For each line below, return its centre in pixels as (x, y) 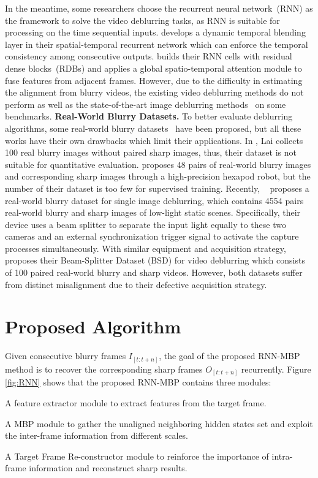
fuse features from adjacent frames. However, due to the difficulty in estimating (154, 80)
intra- (282, 456)
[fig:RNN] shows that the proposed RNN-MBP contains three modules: (138, 382)
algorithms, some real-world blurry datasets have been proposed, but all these (153, 128)
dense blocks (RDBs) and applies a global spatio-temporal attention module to (153, 68)
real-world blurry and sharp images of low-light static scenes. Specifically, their (153, 212)
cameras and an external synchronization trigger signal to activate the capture (152, 236)
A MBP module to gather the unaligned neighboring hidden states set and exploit (159, 423)
